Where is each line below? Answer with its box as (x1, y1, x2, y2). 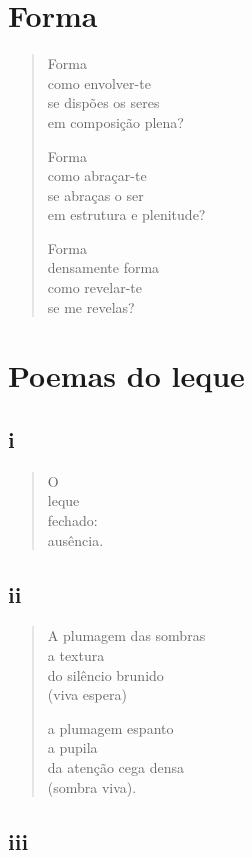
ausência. (47, 529, 104, 550)
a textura (47, 645, 105, 665)
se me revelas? (47, 296, 135, 317)
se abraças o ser (47, 184, 144, 205)
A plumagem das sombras (47, 625, 206, 646)
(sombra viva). (47, 776, 137, 797)
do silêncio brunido (47, 664, 164, 685)
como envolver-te (47, 72, 151, 93)
